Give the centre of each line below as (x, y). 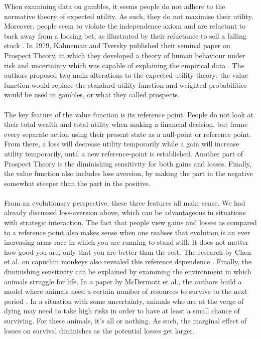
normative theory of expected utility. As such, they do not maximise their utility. (129, 16)
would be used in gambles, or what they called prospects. (92, 95)
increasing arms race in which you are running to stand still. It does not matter (126, 242)
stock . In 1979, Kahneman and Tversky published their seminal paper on (117, 45)
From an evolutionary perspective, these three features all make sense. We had (125, 202)
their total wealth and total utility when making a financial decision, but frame (126, 124)
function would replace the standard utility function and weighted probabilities (125, 84)
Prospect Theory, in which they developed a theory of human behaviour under (125, 55)
